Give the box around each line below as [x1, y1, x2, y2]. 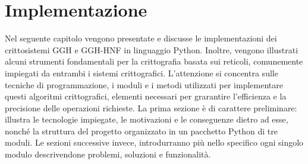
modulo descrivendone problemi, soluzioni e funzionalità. [5, 148, 211, 160]
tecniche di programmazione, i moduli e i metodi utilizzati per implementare [5, 78, 283, 91]
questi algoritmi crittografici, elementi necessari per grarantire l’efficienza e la [5, 90, 287, 102]
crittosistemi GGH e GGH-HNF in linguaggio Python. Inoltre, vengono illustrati [5, 43, 298, 56]
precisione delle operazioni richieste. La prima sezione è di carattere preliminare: [5, 101, 297, 114]
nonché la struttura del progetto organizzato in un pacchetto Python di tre [5, 124, 278, 137]
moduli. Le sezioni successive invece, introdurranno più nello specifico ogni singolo [5, 136, 304, 149]
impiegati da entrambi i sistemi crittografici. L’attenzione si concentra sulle [5, 66, 278, 79]
